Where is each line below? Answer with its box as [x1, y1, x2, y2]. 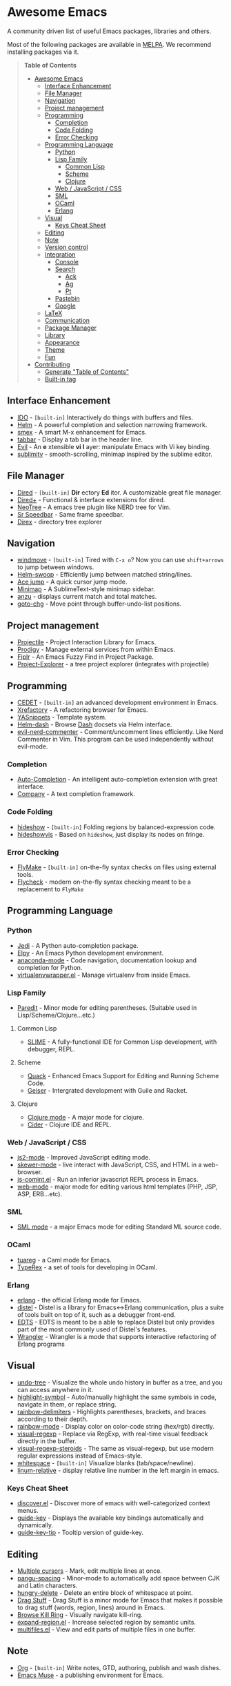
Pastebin [54, 294, 81, 302]
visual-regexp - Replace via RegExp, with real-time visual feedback [17, 1429, 208, 1438]
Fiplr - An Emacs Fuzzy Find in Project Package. [17, 653, 154, 661]
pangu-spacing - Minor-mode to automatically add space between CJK [17, 1574, 221, 1582]
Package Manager [44, 324, 97, 332]
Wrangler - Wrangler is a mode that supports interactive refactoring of [17, 1333, 217, 1341]
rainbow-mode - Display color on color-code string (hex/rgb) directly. [17, 1422, 215, 1430]
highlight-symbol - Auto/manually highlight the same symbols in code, [17, 1393, 217, 1401]
